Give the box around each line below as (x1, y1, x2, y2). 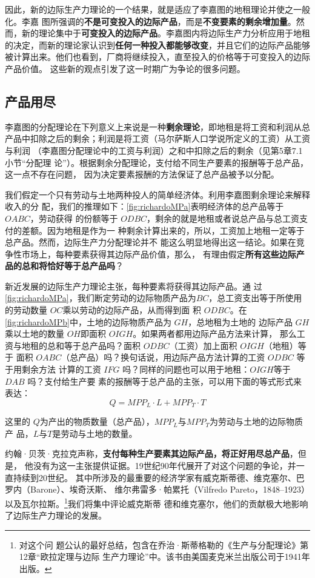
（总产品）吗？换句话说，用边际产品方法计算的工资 (61, 351, 265, 364)
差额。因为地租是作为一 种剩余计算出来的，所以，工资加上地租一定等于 (21, 224, 305, 236)
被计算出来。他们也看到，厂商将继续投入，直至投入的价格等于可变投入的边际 (5, 50, 310, 63)
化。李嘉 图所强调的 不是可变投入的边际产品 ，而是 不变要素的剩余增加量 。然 (5, 15, 305, 27)
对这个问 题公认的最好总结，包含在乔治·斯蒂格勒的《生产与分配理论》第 (19, 538, 309, 551)
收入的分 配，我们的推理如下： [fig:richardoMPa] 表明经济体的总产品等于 (5, 200, 284, 213)
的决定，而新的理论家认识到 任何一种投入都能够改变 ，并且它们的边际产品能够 (5, 38, 310, 51)
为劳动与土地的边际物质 (209, 415, 303, 428)
